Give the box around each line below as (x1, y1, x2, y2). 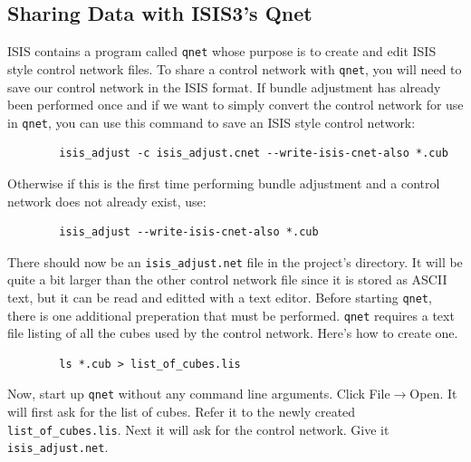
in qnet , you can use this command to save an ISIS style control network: (7, 112, 416, 131)
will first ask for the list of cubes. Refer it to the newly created (7, 402, 356, 421)
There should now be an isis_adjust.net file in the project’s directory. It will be (7, 252, 463, 271)
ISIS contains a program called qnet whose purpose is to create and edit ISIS (7, 42, 437, 61)
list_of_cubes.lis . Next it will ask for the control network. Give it (7, 419, 389, 438)
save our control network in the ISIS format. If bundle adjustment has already (7, 77, 441, 96)
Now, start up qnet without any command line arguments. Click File (7, 384, 390, 403)
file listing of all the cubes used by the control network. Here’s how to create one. (7, 323, 458, 342)
